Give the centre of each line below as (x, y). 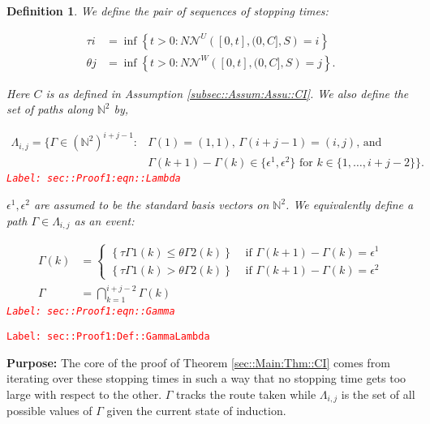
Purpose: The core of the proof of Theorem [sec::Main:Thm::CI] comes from (198, 362)
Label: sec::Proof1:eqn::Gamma (91, 312)
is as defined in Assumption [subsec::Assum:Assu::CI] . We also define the (227, 93)
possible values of (49, 411)
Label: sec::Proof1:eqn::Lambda (94, 179)
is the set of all (378, 394)
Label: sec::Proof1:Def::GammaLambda (108, 336)
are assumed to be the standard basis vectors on (151, 205)
